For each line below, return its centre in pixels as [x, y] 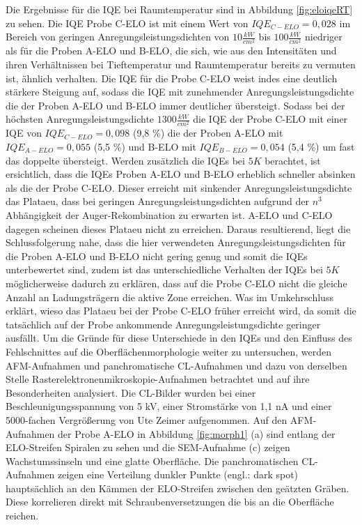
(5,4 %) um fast [321, 147]
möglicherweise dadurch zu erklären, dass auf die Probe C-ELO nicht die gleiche [176, 283]
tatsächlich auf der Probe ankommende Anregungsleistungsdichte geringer [163, 324]
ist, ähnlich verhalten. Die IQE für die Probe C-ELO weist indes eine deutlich [172, 78]
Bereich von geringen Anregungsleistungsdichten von [118, 37]
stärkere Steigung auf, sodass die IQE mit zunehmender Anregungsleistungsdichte [180, 92]
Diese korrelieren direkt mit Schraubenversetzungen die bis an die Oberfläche [170, 502]
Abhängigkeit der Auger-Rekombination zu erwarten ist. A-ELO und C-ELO [169, 215]
